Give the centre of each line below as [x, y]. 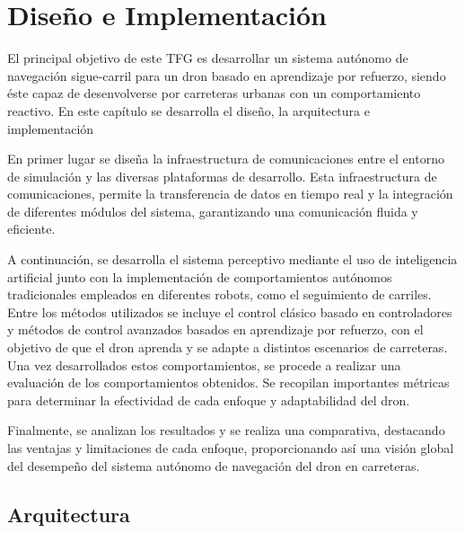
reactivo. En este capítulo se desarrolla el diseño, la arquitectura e [189, 110]
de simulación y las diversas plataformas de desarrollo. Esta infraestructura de [222, 176]
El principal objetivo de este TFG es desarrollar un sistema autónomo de [208, 58]
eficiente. [31, 229]
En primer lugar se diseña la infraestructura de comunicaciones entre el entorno [226, 159]
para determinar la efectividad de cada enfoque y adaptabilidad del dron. [209, 400]
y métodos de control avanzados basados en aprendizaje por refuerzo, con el [215, 329]
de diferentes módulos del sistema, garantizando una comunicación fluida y [213, 211]
